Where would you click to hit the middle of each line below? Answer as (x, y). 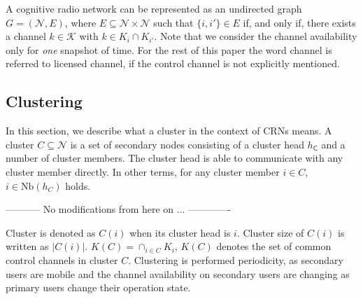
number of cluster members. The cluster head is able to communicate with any (175, 158)
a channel (26, 36)
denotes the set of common (274, 246)
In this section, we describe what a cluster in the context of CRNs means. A (169, 131)
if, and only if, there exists (299, 22)
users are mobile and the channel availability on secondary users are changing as (178, 273)
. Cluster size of (270, 232)
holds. (78, 185)
